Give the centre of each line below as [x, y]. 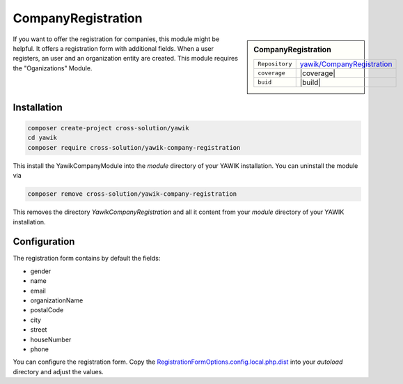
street [39, 330]
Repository [275, 64]
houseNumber [51, 339]
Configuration [44, 241]
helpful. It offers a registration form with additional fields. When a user [113, 48]
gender [41, 271]
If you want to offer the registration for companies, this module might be [116, 39]
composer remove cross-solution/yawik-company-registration [132, 194]
